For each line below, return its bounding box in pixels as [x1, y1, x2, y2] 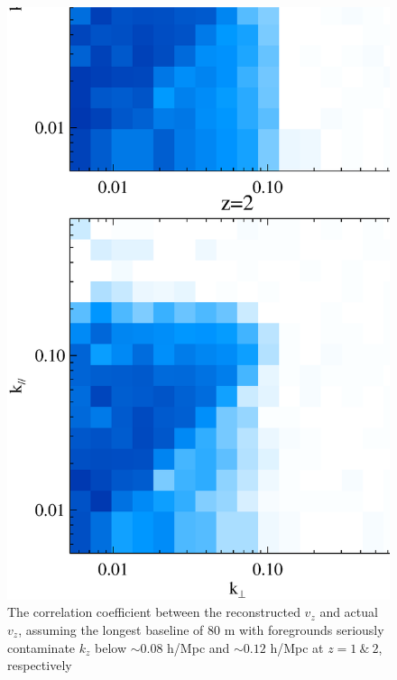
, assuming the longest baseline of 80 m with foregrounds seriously [18, 620, 384, 639]
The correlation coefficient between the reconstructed [7, 602, 300, 621]
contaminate [7, 638, 76, 657]
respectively [7, 656, 72, 675]
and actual [319, 602, 378, 621]
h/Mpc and [167, 638, 230, 657]
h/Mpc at [270, 638, 324, 657]
